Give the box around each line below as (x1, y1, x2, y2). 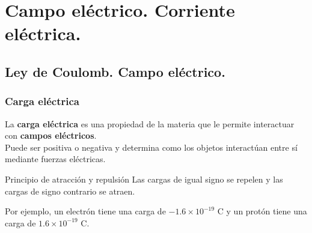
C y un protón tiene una (217, 205, 307, 217)
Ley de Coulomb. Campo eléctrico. (5, 62, 225, 80)
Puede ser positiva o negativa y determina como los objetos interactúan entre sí (5, 141, 298, 153)
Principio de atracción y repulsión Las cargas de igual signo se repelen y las (5, 172, 283, 185)
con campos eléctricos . (5, 129, 97, 142)
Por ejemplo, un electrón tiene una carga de (5, 205, 166, 217)
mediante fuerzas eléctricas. (5, 153, 106, 165)
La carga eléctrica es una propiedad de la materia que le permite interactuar (5, 117, 295, 130)
